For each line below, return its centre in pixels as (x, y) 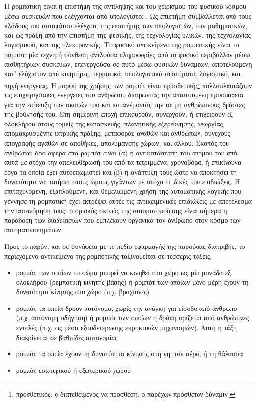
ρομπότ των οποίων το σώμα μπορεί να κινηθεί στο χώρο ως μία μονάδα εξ (123, 272)
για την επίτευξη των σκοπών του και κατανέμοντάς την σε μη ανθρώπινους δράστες (125, 104)
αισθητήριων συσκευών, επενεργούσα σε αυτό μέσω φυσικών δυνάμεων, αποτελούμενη (128, 64)
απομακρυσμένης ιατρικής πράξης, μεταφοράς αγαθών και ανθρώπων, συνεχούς (117, 133)
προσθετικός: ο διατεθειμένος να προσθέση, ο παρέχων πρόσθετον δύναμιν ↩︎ (126, 394)
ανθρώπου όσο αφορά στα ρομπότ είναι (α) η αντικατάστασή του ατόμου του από (121, 152)
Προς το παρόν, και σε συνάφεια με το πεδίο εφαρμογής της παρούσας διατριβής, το (125, 246)
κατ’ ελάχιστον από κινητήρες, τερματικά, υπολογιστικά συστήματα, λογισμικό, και (123, 74)
